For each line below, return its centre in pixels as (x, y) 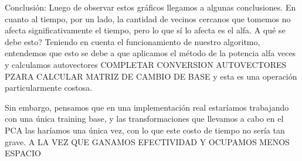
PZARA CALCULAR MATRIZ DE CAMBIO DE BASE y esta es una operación (151, 76)
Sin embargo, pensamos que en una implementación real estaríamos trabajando (147, 107)
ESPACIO (23, 153)
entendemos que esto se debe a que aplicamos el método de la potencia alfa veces (150, 53)
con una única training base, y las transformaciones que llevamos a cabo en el (144, 119)
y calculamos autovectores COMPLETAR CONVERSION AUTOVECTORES (146, 64)
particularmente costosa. (49, 88)
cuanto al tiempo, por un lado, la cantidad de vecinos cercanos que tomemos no (148, 18)
